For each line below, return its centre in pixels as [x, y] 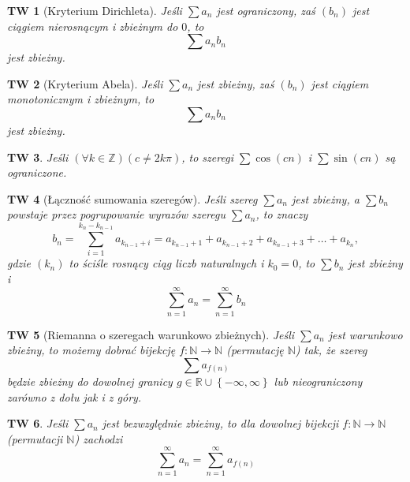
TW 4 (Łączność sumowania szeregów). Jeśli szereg [132, 198]
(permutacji [35, 438]
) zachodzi [99, 438]
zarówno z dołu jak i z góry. [75, 396]
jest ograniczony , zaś [266, 10]
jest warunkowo [365, 334]
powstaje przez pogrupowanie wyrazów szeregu [116, 214]
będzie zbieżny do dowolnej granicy [90, 381]
